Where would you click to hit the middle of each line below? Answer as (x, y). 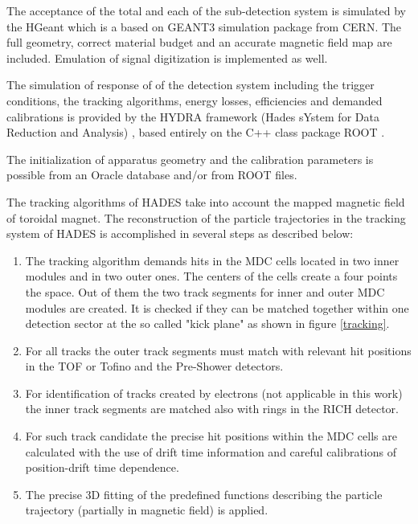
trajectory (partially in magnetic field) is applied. (147, 510)
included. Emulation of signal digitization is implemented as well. (167, 57)
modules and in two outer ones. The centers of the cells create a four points (211, 276)
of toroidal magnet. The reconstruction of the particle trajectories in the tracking (206, 217)
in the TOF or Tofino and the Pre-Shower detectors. (154, 366)
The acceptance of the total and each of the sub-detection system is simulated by (206, 10)
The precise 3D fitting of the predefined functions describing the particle (204, 494)
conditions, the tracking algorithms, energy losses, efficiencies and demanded (195, 100)
